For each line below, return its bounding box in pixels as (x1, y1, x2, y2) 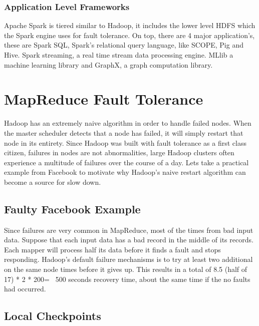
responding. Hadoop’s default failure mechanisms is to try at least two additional (4, 254, 253, 264)
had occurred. (4, 283, 46, 294)
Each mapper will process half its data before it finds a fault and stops (4, 244, 221, 254)
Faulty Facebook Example (4, 201, 141, 216)
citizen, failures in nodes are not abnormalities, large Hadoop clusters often (4, 147, 234, 158)
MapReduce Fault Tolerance (4, 89, 203, 109)
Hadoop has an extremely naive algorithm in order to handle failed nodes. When (4, 118, 251, 128)
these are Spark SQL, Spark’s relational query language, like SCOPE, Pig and (4, 40, 243, 50)
